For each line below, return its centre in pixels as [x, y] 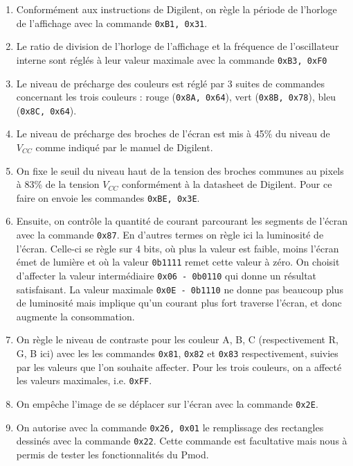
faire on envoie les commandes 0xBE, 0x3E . [108, 197]
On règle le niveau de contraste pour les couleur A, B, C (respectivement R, [177, 339]
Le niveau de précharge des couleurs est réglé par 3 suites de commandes [171, 83]
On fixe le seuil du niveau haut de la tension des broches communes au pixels [180, 170]
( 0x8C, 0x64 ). [46, 110]
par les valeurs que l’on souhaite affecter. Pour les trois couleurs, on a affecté [179, 366]
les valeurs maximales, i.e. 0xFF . [84, 380]
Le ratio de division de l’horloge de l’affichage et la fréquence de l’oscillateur [178, 46]
